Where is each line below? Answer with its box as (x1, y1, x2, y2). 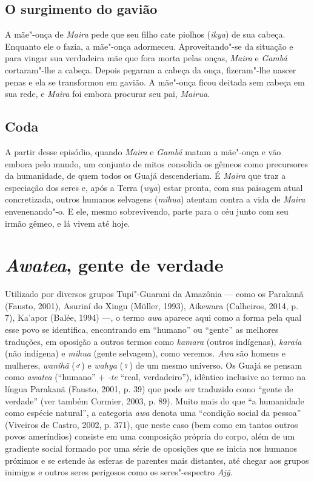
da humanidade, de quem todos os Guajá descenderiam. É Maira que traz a (5, 169, 286, 182)
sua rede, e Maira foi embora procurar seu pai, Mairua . (5, 87, 210, 100)
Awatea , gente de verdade (5, 252, 224, 278)
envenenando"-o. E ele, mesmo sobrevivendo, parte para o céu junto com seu (5, 204, 289, 217)
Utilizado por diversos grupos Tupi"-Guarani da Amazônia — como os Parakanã (5, 287, 304, 300)
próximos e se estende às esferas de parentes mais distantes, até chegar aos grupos (5, 454, 309, 466)
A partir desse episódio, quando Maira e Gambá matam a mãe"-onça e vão (5, 145, 281, 158)
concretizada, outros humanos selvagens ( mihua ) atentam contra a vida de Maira (5, 193, 306, 206)
